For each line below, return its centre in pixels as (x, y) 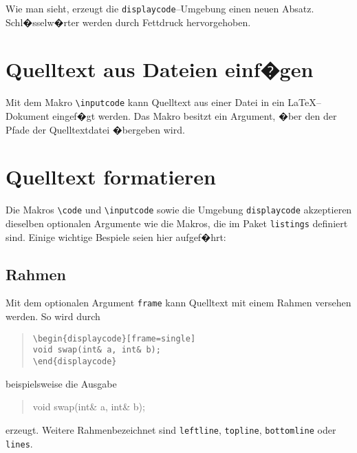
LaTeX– (304, 102)
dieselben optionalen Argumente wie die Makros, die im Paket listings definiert (177, 223)
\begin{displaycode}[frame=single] (114, 338)
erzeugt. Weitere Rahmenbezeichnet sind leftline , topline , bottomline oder (171, 429)
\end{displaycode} (75, 362)
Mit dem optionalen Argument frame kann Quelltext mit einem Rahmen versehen (178, 303)
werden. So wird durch (53, 316)
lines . (19, 443)
